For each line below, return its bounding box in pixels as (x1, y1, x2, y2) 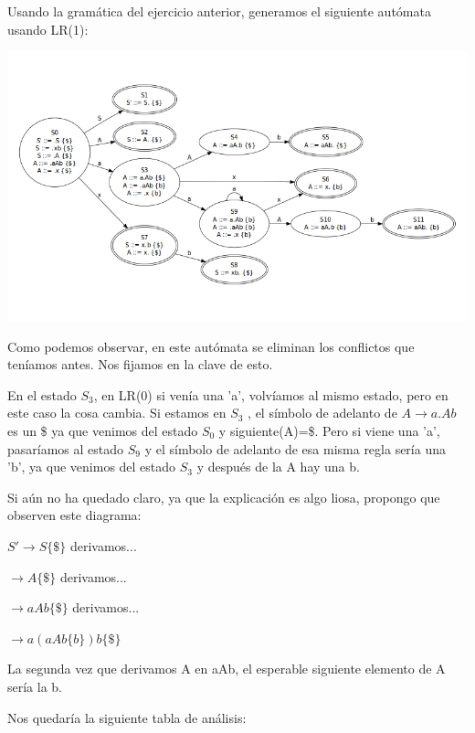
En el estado (7, 385, 77, 404)
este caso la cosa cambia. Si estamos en (7, 403, 227, 422)
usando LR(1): (7, 19, 89, 38)
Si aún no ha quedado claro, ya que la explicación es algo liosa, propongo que (7, 487, 440, 506)
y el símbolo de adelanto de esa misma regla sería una (144, 439, 446, 458)
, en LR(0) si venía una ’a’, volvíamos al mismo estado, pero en (93, 385, 449, 404)
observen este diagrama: (7, 505, 142, 525)
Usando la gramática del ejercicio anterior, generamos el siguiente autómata (7, 2, 431, 20)
